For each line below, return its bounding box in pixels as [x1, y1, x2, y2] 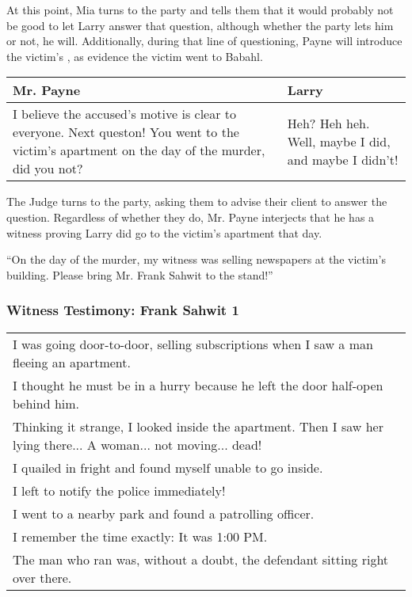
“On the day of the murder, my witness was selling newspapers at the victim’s [6, 251, 386, 268]
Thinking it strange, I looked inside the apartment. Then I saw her [13, 416, 383, 435]
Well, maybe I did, [287, 131, 391, 150]
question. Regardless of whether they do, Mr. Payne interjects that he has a [6, 208, 375, 225]
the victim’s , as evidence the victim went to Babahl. [6, 48, 263, 64]
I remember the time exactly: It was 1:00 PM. [13, 527, 268, 546]
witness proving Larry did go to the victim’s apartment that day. [6, 224, 322, 241]
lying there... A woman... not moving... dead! [13, 435, 262, 454]
